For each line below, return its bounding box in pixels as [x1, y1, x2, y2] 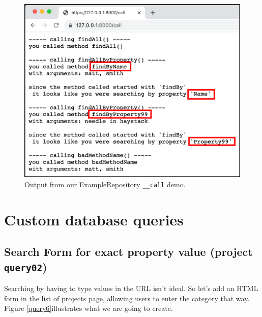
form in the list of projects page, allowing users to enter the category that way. [4, 293, 250, 303]
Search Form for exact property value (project [4, 244, 253, 260]
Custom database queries [4, 209, 184, 229]
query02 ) [4, 258, 47, 274]
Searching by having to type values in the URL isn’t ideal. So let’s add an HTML [4, 283, 258, 294]
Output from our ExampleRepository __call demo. [24, 179, 186, 189]
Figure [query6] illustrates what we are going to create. [4, 303, 173, 313]
